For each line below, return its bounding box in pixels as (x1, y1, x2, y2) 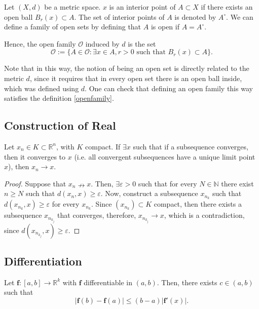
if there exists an (201, 2, 253, 12)
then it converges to (4, 151, 66, 162)
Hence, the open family (4, 38, 76, 49)
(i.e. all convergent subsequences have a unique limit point (74, 151, 255, 162)
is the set (128, 38, 156, 49)
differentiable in (84, 277, 132, 287)
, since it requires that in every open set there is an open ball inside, (29, 72, 242, 83)
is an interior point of (109, 2, 176, 12)
